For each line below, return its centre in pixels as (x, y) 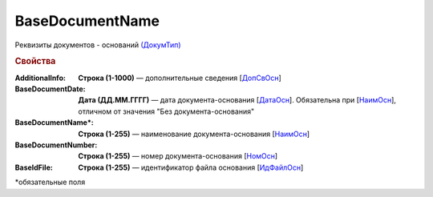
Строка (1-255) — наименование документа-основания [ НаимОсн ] (194, 134)
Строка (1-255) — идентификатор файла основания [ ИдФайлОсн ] (191, 167)
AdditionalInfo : (40, 78)
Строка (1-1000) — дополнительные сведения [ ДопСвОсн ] (180, 78)
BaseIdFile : (34, 167)
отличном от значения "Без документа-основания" (166, 111)
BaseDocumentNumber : (56, 145)
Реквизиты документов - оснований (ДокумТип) (98, 45)
